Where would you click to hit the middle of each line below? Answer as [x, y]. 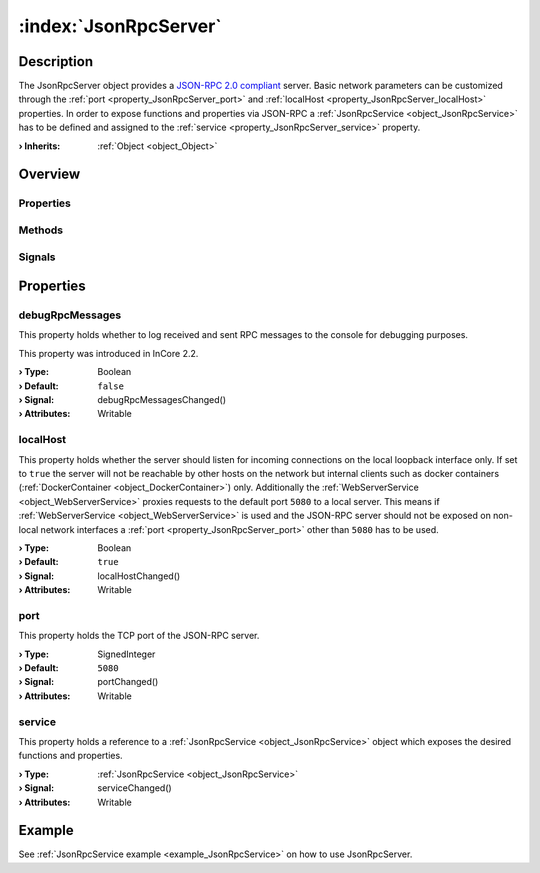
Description [56, 61]
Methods [41, 230]
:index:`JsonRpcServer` [120, 26]
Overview [49, 174]
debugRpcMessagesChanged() [162, 400]
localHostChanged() [139, 576]
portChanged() [128, 682]
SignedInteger [126, 654]
